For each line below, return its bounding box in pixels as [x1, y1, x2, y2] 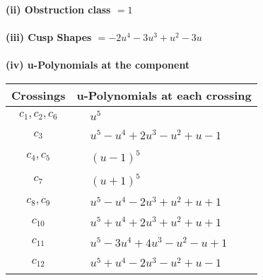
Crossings [11, 86, 66, 103]
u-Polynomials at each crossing [76, 86, 252, 103]
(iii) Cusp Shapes [6, 30, 92, 45]
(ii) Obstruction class [6, 2, 111, 16]
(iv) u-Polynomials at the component [6, 57, 190, 72]
